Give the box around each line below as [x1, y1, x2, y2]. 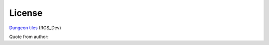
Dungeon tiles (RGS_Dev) [9, 25, 62, 31]
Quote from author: [9, 34, 49, 40]
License [9, 7, 43, 18]
